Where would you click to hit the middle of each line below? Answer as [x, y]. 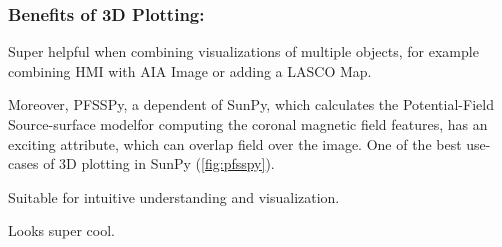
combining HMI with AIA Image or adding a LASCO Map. [190, 70]
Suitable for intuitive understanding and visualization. [174, 196]
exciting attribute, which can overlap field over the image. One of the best [235, 143]
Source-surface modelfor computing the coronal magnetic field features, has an [248, 124]
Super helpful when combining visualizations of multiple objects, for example [243, 51]
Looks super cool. [61, 230]
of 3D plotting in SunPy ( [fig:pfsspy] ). [159, 163]
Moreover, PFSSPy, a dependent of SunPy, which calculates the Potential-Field [251, 104]
